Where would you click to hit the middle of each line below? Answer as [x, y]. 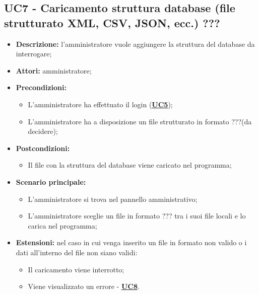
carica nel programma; [62, 225]
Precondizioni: [41, 87]
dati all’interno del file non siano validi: [77, 252]
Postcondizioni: [43, 148]
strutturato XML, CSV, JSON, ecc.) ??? [112, 22]
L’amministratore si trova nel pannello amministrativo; [113, 199]
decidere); [43, 131]
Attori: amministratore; [54, 70]
